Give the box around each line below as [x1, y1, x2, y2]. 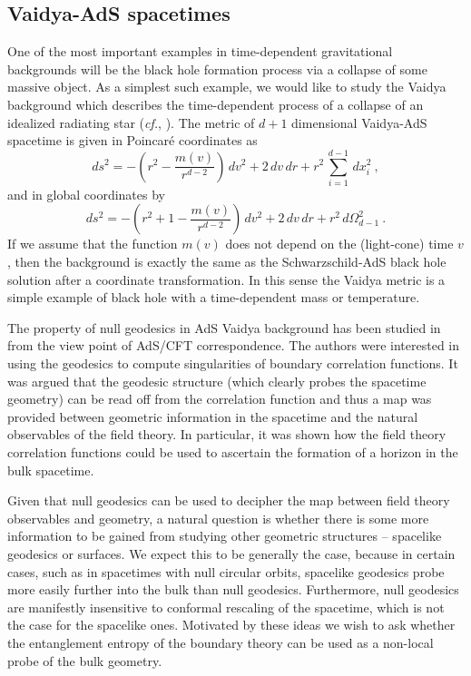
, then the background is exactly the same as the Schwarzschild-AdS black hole [7, 252, 446, 271]
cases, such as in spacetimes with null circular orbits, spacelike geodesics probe [7, 562, 445, 581]
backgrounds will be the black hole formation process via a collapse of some [7, 59, 427, 78]
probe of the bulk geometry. [7, 651, 162, 670]
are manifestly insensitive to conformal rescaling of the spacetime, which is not [7, 597, 445, 616]
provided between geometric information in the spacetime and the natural [7, 407, 418, 426]
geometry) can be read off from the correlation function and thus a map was [7, 389, 432, 408]
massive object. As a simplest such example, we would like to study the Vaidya [7, 77, 446, 96]
